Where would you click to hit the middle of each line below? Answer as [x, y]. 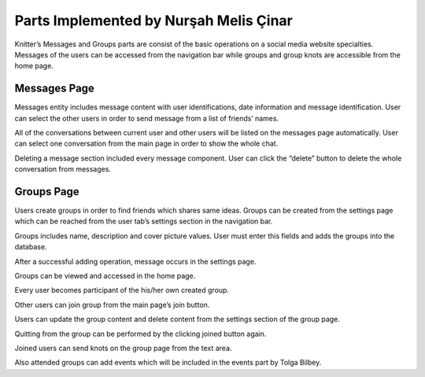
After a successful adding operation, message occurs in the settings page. [135, 261]
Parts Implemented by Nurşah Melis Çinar [153, 20]
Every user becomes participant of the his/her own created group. [122, 290]
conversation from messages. [63, 169]
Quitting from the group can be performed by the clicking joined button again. [140, 334]
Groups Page [47, 192]
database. [31, 247]
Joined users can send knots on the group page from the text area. [123, 348]
